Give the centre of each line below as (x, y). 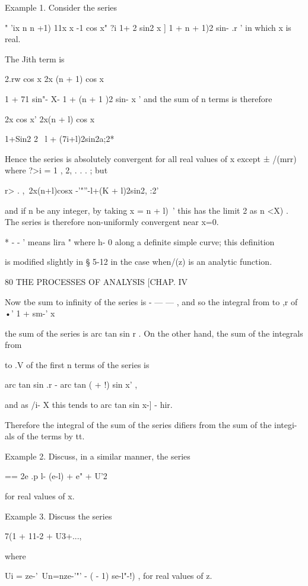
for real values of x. (40, 496)
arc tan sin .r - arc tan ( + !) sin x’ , (71, 384)
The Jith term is (35, 58)
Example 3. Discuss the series (58, 516)
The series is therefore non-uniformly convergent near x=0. (112, 222)
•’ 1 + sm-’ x (30, 313)
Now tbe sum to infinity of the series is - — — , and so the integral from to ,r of (151, 301)
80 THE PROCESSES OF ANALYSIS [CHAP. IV (96, 281)
